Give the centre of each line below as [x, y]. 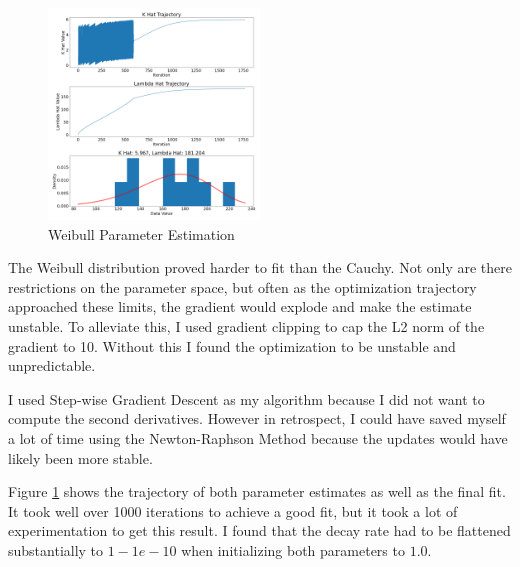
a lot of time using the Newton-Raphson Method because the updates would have [258, 437]
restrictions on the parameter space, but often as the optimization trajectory [242, 286]
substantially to [56, 549]
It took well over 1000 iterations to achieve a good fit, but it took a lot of [233, 510]
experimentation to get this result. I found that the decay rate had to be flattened [259, 530]
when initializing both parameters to [293, 549]
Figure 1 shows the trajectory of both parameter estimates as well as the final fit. [257, 491]
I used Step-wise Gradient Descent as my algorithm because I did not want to [246, 398]
